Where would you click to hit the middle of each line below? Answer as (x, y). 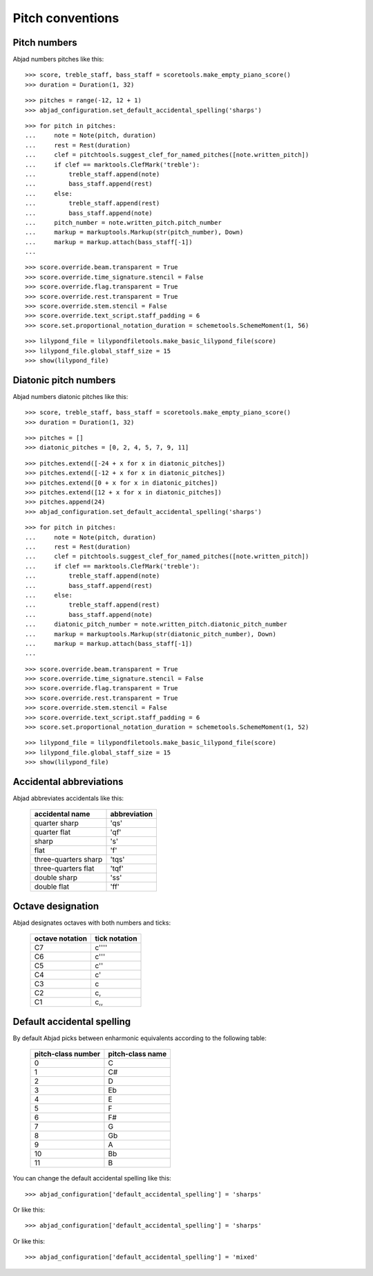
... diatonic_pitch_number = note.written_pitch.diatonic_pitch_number (156, 625)
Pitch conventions (66, 18)
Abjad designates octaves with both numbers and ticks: (92, 923)
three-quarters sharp (68, 860)
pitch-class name (137, 1054)
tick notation (116, 938)
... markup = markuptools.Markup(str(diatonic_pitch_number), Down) (151, 634)
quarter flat (52, 832)
